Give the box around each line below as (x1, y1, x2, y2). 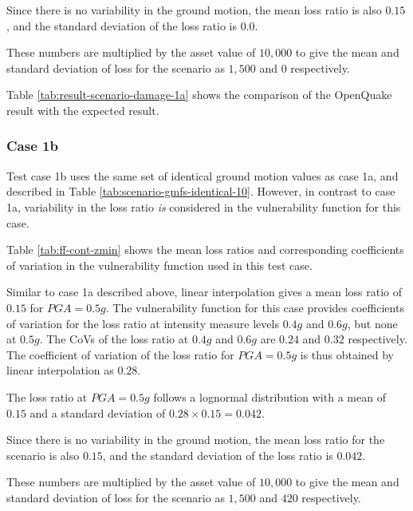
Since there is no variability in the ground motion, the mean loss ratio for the (6, 431, 385, 448)
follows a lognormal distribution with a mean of (153, 388, 386, 405)
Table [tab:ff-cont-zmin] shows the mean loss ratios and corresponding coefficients (6, 241, 404, 258)
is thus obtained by (300, 346, 395, 362)
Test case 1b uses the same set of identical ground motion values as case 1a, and (6, 167, 399, 184)
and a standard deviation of (29, 404, 166, 421)
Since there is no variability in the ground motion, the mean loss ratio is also (6, 2, 382, 18)
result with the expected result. (6, 101, 159, 118)
